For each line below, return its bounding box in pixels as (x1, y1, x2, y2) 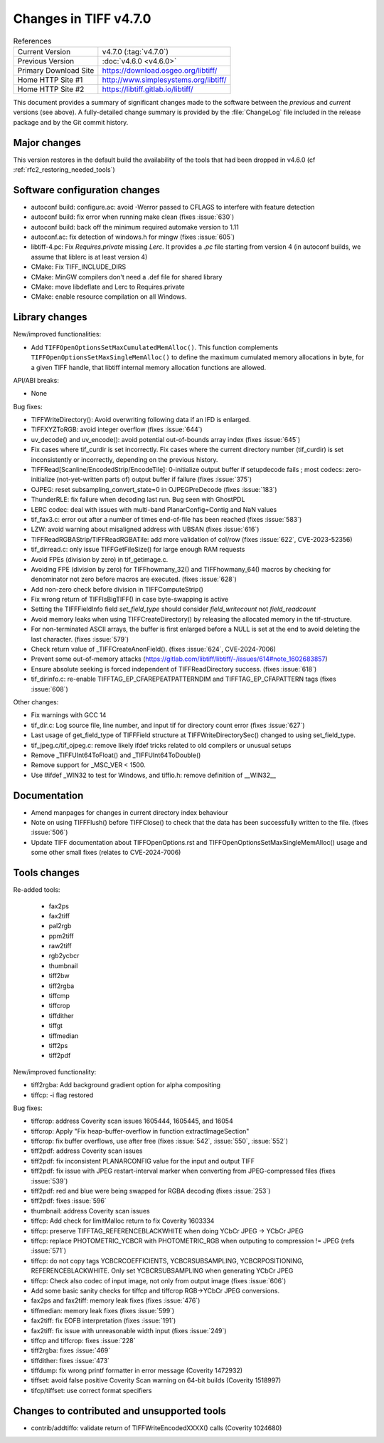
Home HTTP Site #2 (17, 84, 85, 94)
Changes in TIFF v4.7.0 (13, 11, 151, 26)
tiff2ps (48, 1041, 68, 1049)
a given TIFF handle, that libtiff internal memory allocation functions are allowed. (31, 363, 267, 371)
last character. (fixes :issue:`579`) (31, 635, 129, 643)
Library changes (13, 311, 87, 324)
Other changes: (13, 698, 59, 706)
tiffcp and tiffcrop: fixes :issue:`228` (31, 1336, 136, 1345)
